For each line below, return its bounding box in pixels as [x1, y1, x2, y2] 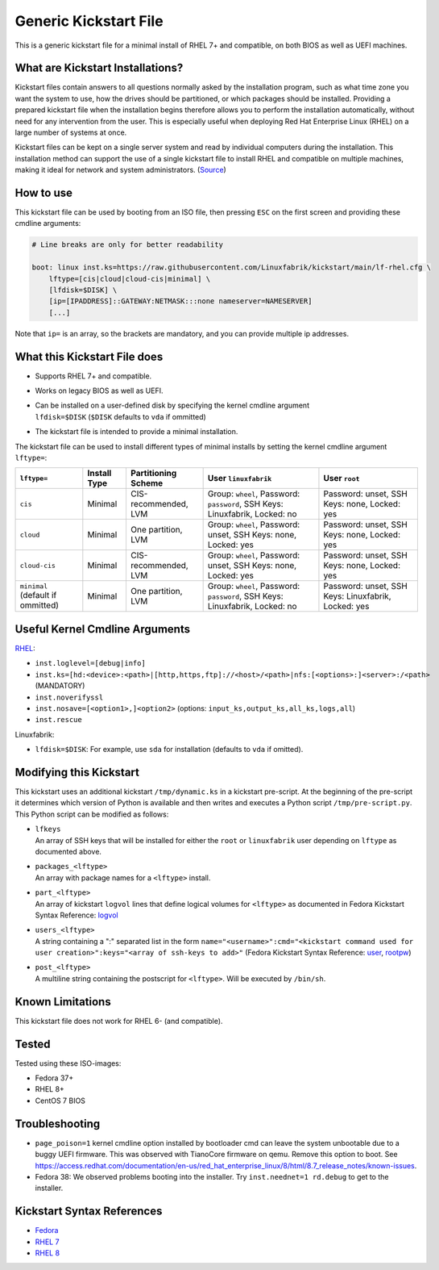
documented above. [35, 846, 102, 856]
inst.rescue [35, 715, 82, 725]
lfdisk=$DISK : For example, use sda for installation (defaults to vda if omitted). [35, 745, 304, 754]
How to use [14, 186, 72, 199]
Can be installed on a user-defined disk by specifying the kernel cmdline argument [35, 400, 310, 411]
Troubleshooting [14, 1117, 101, 1130]
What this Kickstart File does [14, 349, 164, 363]
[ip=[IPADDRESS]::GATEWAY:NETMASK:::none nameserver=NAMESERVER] [48, 297, 313, 306]
